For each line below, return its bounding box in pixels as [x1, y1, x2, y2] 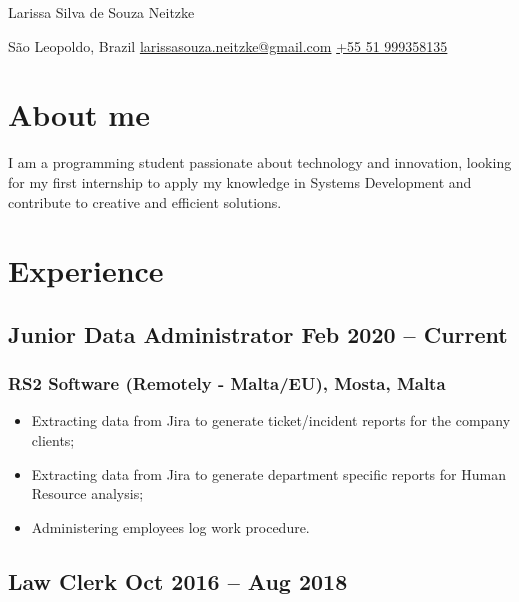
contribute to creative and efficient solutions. [8, 191, 282, 212]
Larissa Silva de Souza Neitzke [8, 2, 195, 22]
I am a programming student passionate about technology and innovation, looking [8, 152, 512, 173]
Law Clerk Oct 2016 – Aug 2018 [8, 565, 348, 596]
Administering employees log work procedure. [31, 516, 310, 537]
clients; [31, 430, 75, 451]
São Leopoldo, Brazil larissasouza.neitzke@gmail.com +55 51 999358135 [8, 35, 448, 56]
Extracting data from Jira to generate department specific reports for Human [31, 463, 506, 484]
